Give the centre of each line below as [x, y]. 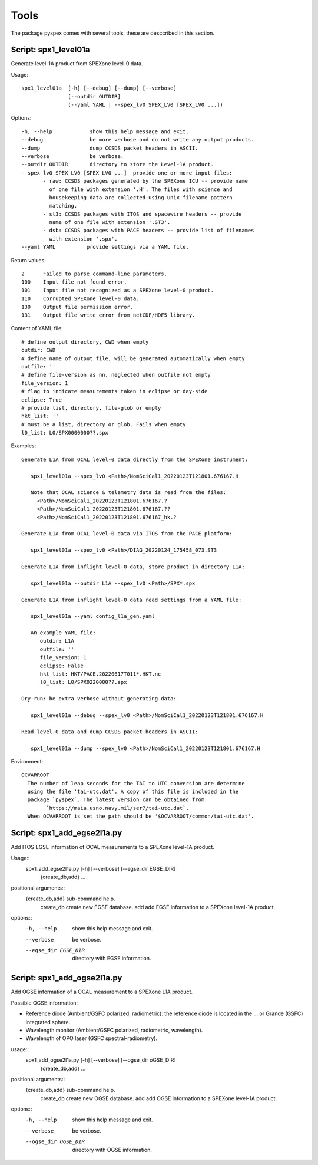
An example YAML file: [63, 633]
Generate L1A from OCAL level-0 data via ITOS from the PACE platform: [127, 534]
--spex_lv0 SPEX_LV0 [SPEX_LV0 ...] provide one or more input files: [127, 173]
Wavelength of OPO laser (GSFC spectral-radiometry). [92, 1038]
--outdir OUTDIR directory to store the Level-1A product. [118, 164]
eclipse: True [42, 400]
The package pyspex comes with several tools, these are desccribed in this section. [113, 33]
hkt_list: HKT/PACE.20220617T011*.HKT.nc [100, 674]
